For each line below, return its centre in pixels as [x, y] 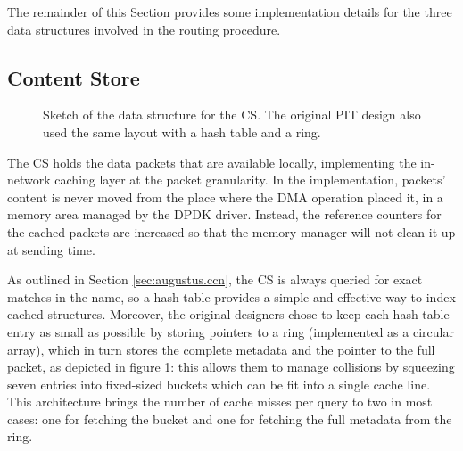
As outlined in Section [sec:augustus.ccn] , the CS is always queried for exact [215, 279]
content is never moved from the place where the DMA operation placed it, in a [225, 197]
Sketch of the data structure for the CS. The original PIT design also [232, 115]
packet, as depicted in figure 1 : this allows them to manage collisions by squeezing [231, 367]
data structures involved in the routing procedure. [144, 29]
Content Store [74, 77]
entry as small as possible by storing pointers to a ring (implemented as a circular [231, 331]
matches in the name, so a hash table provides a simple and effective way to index [231, 296]
